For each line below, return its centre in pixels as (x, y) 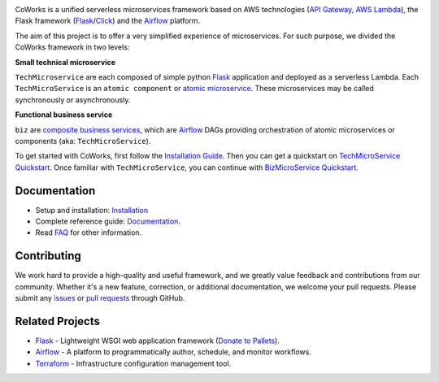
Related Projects (58, 321)
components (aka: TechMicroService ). (83, 141)
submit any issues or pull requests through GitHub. (100, 298)
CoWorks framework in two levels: (72, 47)
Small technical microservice (65, 62)
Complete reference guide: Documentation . (108, 221)
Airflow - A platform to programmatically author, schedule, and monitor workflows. (174, 352)
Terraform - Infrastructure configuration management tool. (133, 363)
